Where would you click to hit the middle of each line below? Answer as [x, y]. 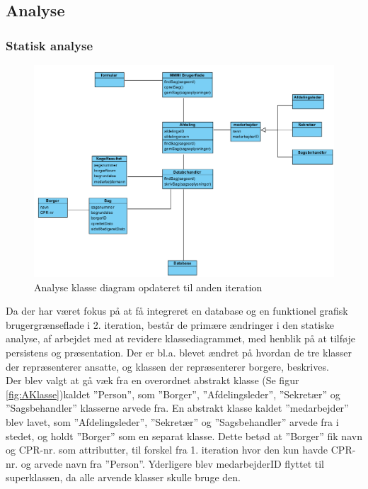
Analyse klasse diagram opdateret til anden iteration [148, 287]
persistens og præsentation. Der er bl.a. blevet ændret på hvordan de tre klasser [179, 353]
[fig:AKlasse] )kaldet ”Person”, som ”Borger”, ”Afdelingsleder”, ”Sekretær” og [173, 394]
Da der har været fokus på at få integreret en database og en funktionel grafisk [177, 311]
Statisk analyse [50, 45]
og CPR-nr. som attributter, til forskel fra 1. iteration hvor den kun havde [167, 450]
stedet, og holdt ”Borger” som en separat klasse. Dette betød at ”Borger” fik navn [184, 435]
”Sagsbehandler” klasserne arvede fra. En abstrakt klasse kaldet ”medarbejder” [177, 408]
